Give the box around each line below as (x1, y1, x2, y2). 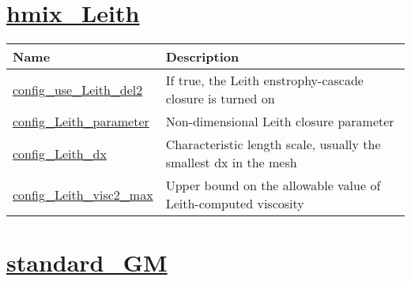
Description (165, 47, 239, 66)
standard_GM (6, 246, 168, 279)
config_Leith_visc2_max (13, 185, 153, 204)
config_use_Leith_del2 (13, 80, 143, 99)
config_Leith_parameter (13, 112, 149, 131)
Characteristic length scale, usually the (165, 135, 381, 154)
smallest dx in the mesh (165, 153, 297, 172)
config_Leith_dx (13, 144, 107, 163)
